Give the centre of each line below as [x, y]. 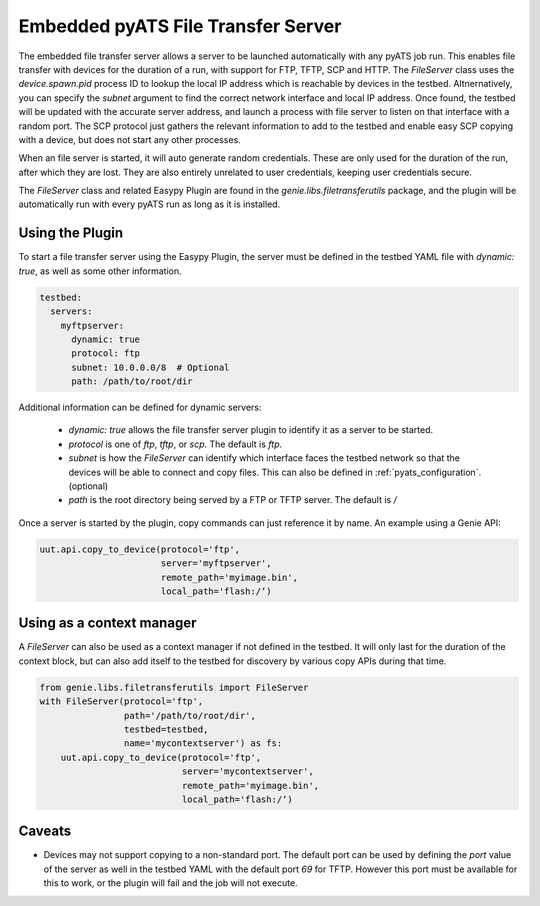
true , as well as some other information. [100, 271]
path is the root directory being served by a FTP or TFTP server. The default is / [232, 500]
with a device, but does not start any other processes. [130, 139]
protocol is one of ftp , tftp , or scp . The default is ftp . [175, 444]
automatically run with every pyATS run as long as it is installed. [149, 204]
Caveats [45, 831]
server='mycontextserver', [247, 771]
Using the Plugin [71, 233]
